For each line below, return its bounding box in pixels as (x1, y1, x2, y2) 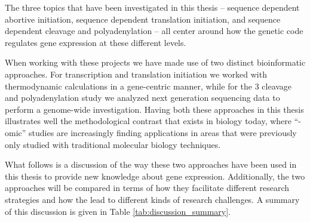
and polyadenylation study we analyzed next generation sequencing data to (5, 91, 280, 104)
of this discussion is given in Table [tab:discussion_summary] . (5, 205, 231, 217)
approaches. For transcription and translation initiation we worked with (5, 67, 267, 80)
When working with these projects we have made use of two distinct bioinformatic (5, 56, 306, 69)
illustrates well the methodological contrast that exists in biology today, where (5, 115, 292, 127)
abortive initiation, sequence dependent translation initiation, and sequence (5, 13, 281, 25)
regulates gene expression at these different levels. (5, 36, 186, 48)
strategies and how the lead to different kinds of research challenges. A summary (5, 193, 300, 205)
